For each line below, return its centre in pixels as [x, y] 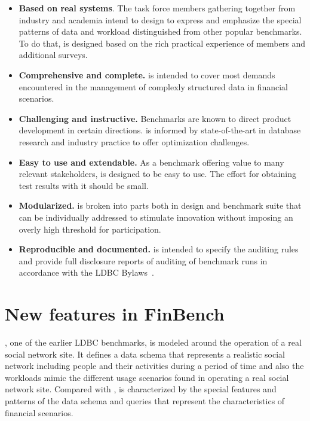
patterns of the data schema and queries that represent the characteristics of [145, 400]
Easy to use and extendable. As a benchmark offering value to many [151, 162]
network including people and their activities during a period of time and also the [154, 366]
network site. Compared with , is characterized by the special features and [141, 389]
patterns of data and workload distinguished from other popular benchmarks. [160, 31]
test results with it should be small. [84, 185]
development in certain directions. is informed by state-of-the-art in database [160, 130]
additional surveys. [53, 55]
